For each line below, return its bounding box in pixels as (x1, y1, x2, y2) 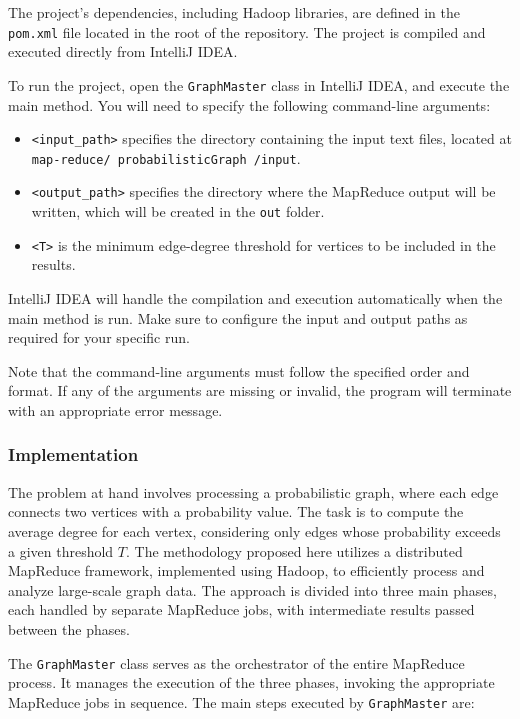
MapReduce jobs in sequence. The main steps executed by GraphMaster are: (8, 691, 475, 712)
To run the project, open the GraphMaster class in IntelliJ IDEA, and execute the (8, 74, 510, 95)
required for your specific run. (8, 327, 190, 348)
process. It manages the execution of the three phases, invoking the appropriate (8, 672, 495, 693)
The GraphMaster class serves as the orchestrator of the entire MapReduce (8, 652, 465, 673)
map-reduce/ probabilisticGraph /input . (31, 147, 301, 168)
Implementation (8, 442, 139, 467)
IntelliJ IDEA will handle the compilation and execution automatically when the (8, 287, 503, 308)
